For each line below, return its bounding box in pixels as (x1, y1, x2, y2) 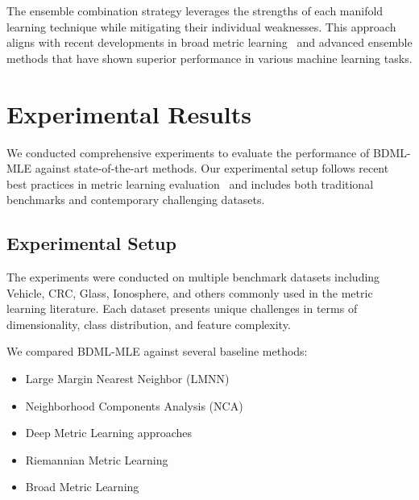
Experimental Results (6, 97, 251, 130)
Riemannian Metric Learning (25, 451, 168, 468)
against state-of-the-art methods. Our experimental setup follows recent (35, 160, 389, 177)
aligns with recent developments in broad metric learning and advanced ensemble (6, 34, 413, 51)
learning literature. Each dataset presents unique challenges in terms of (6, 300, 358, 317)
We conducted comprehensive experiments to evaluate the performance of (6, 144, 370, 160)
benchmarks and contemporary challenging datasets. (6, 191, 265, 208)
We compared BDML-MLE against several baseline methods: (6, 343, 308, 360)
